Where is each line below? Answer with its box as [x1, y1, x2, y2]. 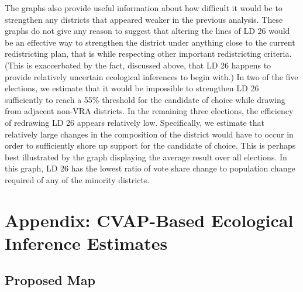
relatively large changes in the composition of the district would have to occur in [5, 128, 294, 140]
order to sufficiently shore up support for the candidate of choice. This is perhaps [5, 139, 296, 152]
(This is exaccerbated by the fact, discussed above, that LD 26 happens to [5, 59, 271, 71]
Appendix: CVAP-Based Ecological [5, 208, 294, 232]
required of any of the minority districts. [5, 173, 150, 185]
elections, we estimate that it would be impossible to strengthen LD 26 [5, 82, 259, 94]
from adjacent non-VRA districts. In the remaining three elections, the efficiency [5, 105, 294, 117]
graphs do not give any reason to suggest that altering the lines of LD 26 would [5, 25, 290, 37]
